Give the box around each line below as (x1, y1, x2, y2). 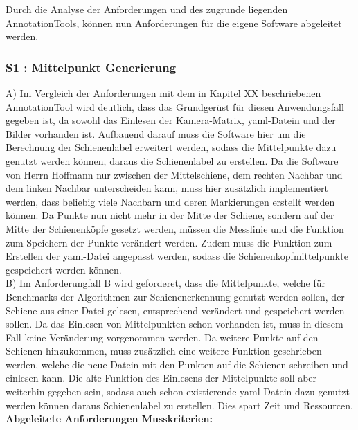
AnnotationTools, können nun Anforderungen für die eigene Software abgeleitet (6, 15, 342, 30)
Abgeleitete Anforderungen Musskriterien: (6, 411, 213, 426)
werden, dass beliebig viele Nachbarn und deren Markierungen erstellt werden (6, 194, 335, 208)
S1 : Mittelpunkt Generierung (6, 58, 177, 75)
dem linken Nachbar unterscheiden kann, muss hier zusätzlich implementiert (6, 181, 328, 195)
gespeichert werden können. (6, 262, 122, 276)
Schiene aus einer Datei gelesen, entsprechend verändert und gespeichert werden (6, 303, 345, 317)
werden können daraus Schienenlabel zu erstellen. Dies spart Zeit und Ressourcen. (6, 397, 353, 412)
